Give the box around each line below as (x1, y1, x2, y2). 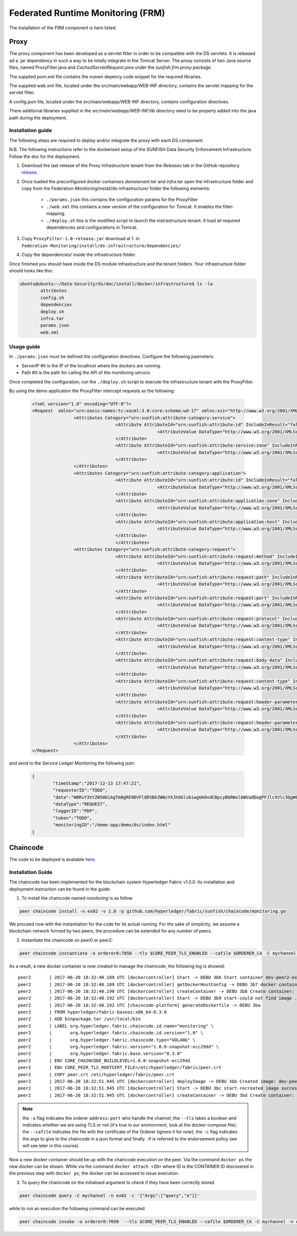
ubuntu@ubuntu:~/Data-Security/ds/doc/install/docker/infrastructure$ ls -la (19, 281, 213, 287)
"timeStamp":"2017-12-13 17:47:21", (52, 780, 142, 786)
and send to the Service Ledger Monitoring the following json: (9, 760, 136, 766)
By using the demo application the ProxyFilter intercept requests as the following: (9, 388, 175, 394)
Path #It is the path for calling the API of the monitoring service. (21, 369, 151, 376)
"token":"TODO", (52, 815, 93, 821)
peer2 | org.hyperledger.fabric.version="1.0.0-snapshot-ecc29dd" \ (18, 1044, 219, 1050)
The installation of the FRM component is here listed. (9, 25, 117, 31)
